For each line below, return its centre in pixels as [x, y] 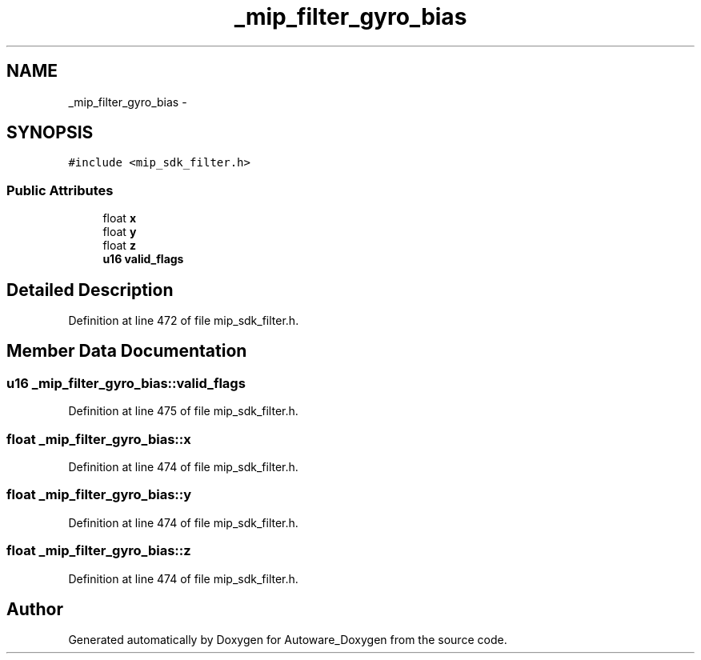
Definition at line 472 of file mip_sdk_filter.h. [184, 321]
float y [120, 232]
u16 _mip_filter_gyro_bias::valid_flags [126, 383]
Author [35, 609]
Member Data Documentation [127, 351]
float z [119, 246]
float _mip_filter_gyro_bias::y [99, 495]
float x [119, 218]
